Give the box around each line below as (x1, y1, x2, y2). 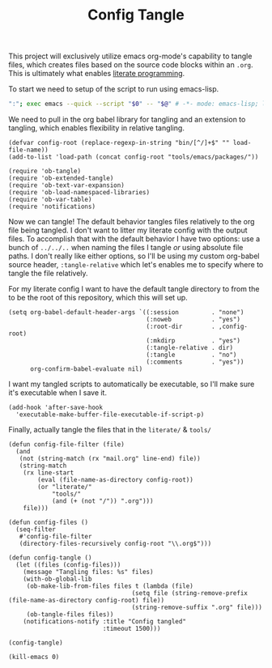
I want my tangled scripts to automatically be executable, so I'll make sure (8, 379, 255, 389)
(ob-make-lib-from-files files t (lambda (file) (26, 582, 194, 590)
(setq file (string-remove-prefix (131, 589, 249, 598)
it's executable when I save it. (8, 388, 108, 398)
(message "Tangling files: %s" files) (23, 568, 154, 577)
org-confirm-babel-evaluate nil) (29, 365, 143, 373)
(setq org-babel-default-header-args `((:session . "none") (8, 308, 244, 317)
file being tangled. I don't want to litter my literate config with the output (8, 225, 249, 236)
